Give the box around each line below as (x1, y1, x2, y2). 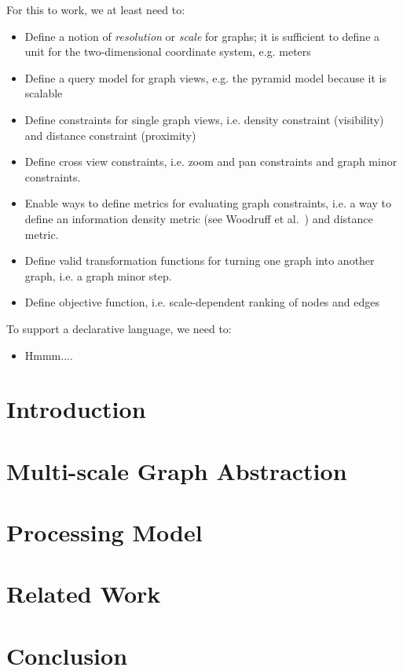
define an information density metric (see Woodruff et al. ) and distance (24, 210, 373, 226)
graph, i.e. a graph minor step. (24, 267, 172, 284)
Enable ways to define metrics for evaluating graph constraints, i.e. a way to (24, 195, 391, 211)
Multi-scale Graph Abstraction (6, 454, 347, 486)
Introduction (6, 393, 146, 425)
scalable (24, 85, 63, 101)
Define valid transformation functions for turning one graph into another (24, 252, 375, 269)
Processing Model (6, 516, 203, 548)
